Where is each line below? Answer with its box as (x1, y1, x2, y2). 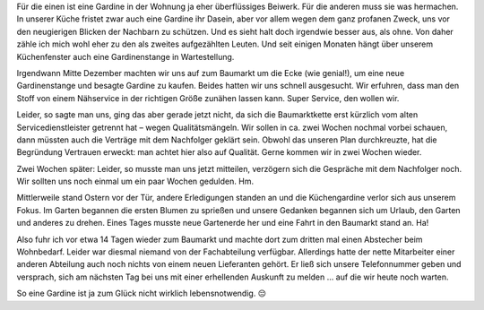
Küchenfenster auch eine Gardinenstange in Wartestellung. (16, 51, 235, 62)
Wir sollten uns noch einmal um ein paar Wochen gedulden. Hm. (16, 176, 255, 187)
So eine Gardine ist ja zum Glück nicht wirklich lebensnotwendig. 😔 (16, 288, 266, 299)
